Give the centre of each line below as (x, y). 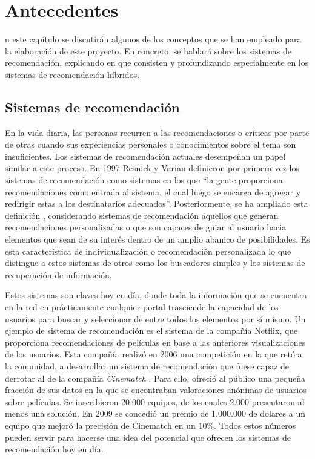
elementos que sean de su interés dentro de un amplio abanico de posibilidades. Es (157, 239)
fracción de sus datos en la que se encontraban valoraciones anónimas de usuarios (156, 390)
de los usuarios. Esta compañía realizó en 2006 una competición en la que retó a (154, 354)
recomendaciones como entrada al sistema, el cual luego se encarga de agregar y (153, 191)
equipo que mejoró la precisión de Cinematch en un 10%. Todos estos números (151, 425)
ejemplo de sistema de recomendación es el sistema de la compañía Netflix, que (151, 330)
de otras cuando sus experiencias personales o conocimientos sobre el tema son (151, 144)
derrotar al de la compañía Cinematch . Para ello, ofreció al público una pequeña (155, 378)
